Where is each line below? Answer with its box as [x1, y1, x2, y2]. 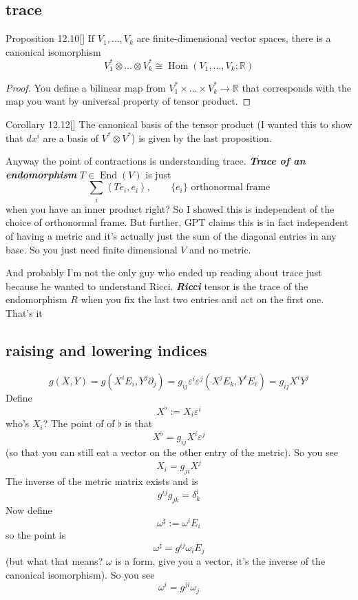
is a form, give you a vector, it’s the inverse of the [115, 554, 326, 568]
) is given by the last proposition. [131, 130, 272, 145]
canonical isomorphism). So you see [6, 567, 155, 581]
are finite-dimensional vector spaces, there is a [136, 31, 331, 45]
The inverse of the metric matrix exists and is [6, 474, 198, 488]
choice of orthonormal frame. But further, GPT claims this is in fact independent [6, 215, 348, 229]
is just [145, 167, 171, 181]
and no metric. [189, 242, 251, 256]
